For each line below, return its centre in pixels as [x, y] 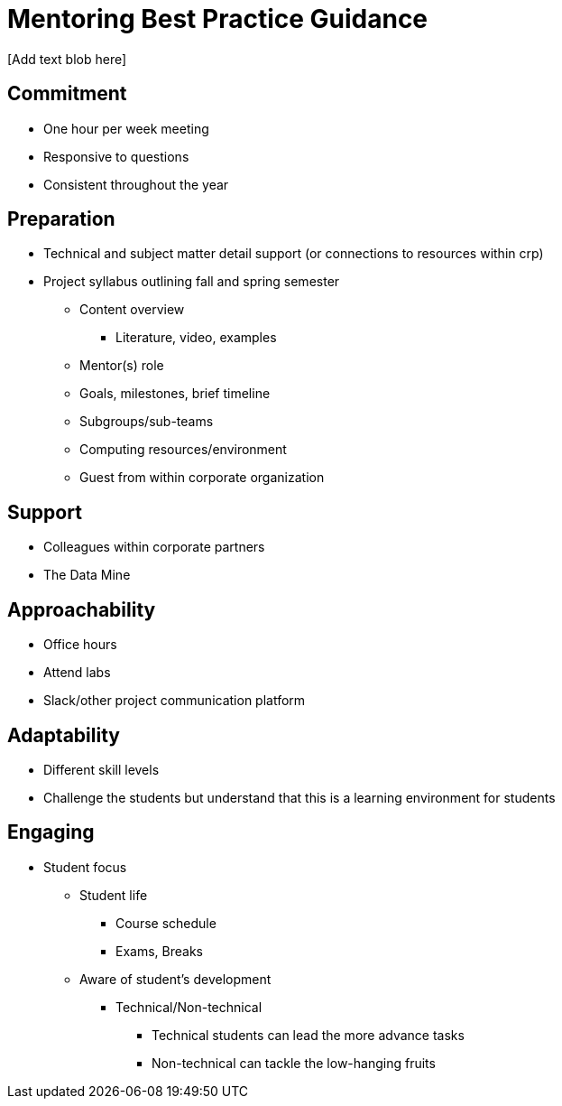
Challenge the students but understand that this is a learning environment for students [299, 797]
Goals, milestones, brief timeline [175, 394]
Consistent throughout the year [136, 184]
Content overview [132, 310]
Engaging [51, 832]
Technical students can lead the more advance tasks [308, 1035]
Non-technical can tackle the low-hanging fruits [294, 1063]
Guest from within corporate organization [202, 478]
